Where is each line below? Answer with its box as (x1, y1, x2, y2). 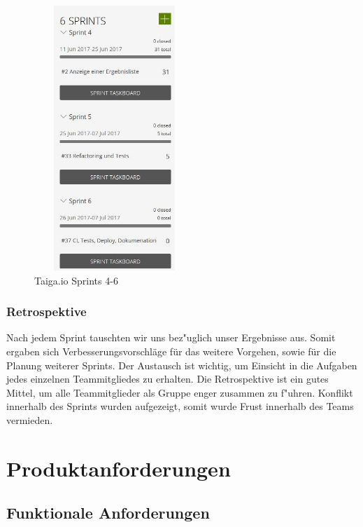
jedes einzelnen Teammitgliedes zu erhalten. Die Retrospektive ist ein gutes (6, 371, 329, 386)
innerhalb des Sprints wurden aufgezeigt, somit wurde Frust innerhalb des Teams (6, 399, 354, 413)
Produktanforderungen (6, 453, 231, 482)
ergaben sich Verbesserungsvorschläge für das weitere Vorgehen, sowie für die (6, 343, 336, 358)
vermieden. (6, 412, 53, 427)
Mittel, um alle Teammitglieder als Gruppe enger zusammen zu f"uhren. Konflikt (6, 385, 353, 399)
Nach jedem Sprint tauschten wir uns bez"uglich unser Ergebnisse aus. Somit (6, 330, 336, 345)
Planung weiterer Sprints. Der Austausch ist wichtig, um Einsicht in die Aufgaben (6, 357, 357, 372)
